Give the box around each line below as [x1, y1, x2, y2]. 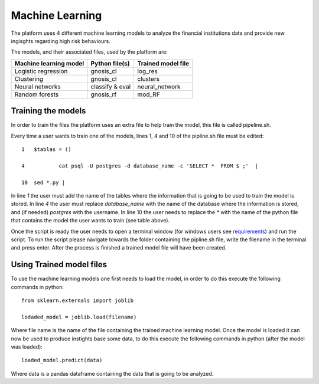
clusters [137, 74, 159, 83]
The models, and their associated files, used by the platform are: [11, 48, 168, 55]
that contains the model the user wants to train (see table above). [11, 217, 170, 224]
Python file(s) [90, 59, 130, 67]
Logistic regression [14, 67, 68, 75]
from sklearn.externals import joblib [21, 297, 134, 304]
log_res [137, 67, 158, 75]
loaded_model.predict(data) [21, 357, 103, 364]
